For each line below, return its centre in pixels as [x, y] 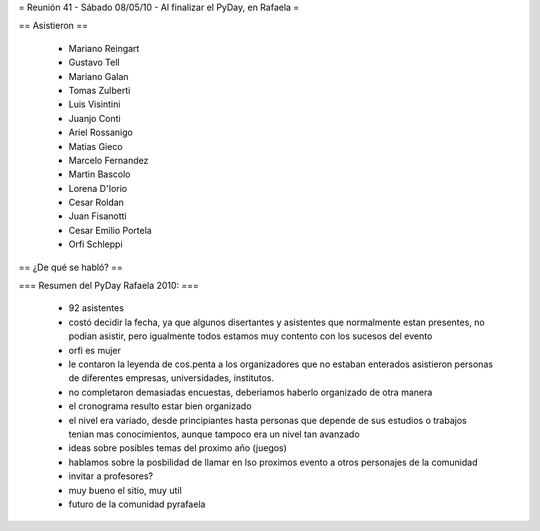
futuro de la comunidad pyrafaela [137, 504]
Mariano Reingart [104, 48]
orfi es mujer [95, 350]
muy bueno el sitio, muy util [125, 490]
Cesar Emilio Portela [110, 230]
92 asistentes [96, 308]
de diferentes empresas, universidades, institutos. [171, 378]
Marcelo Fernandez [108, 160]
